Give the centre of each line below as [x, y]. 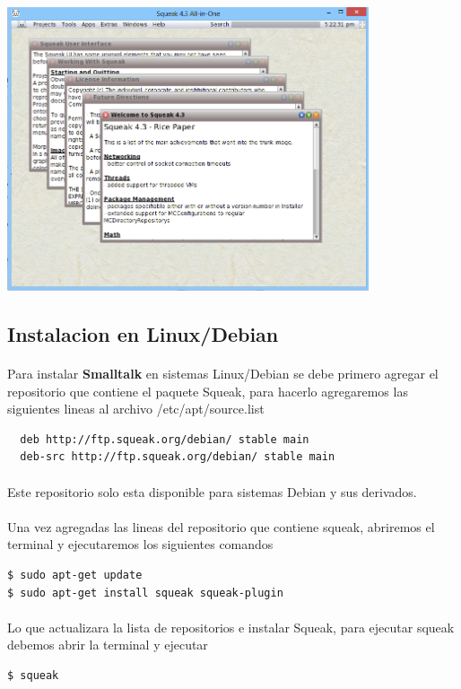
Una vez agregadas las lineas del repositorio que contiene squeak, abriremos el [221, 526]
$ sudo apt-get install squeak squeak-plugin [145, 593]
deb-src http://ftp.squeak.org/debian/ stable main [178, 457]
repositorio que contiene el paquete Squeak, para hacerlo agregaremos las [208, 391]
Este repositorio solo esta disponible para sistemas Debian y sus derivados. [212, 491]
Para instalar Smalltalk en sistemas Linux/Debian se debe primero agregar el [223, 374]
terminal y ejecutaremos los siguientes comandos [140, 544]
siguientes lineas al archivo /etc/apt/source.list [136, 409]
